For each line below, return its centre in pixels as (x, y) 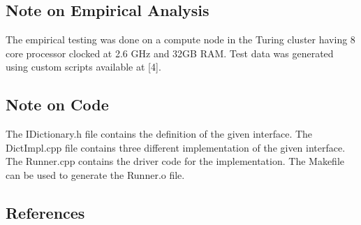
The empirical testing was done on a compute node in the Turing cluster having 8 (180, 39)
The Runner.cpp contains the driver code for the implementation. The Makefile (175, 161)
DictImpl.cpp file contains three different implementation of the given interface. (176, 147)
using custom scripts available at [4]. (83, 67)
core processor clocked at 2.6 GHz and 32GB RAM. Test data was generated (170, 53)
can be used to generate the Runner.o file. (95, 174)
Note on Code (57, 104)
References (45, 212)
